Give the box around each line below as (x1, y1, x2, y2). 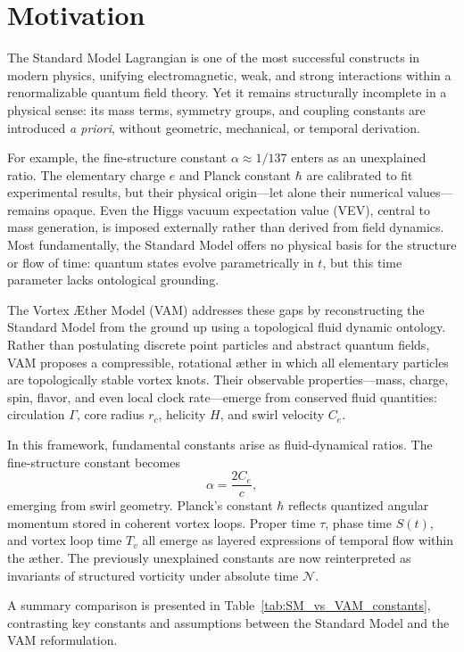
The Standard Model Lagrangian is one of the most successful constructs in (7, 48, 420, 67)
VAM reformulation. (7, 631, 118, 649)
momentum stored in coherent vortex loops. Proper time (7, 513, 316, 532)
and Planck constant (178, 165, 292, 184)
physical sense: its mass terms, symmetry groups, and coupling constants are (7, 100, 426, 119)
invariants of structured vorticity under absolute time (7, 565, 299, 584)
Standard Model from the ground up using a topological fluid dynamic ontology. (7, 318, 446, 336)
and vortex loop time (7, 531, 122, 549)
